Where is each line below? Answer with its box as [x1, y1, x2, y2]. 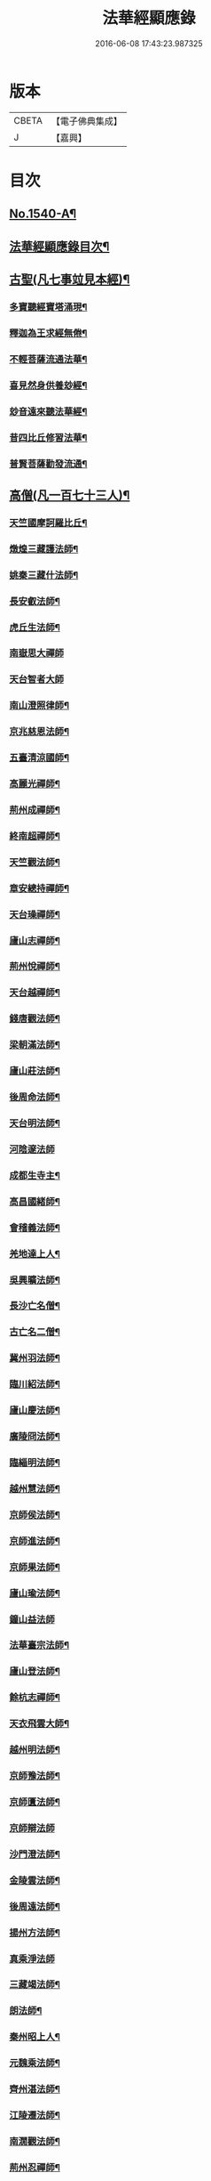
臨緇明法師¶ [9, 1456, 60, 1469]
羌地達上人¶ [9, 1247, 60, 1260]
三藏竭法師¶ [9, 1978, 60, 1990]
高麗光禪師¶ [9, 778, 60, 791]
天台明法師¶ [9, 1117, 60, 1130]
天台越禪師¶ [9, 986, 60, 999]
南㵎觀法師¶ [9, 2135, 60, 2147]
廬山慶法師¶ [9, 1404, 60, 1416]
